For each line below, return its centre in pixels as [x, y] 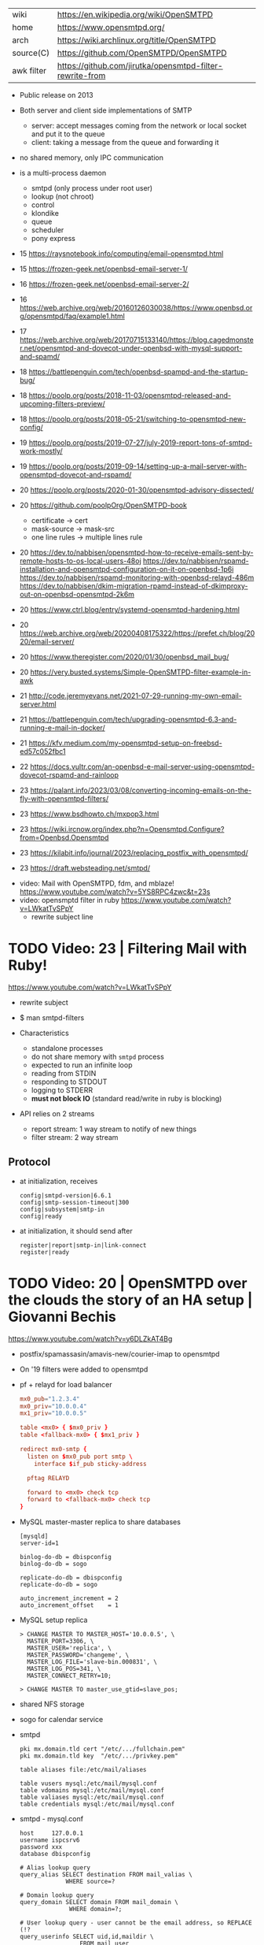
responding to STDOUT [69, 1082]
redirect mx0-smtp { [53, 1449]
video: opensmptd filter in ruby [70, 900]
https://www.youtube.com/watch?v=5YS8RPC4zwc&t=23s [115, 892]
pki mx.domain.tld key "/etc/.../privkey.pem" [99, 1756]
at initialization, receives [59, 1181]
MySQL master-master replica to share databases [100, 1522]
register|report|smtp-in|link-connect [83, 1245]
